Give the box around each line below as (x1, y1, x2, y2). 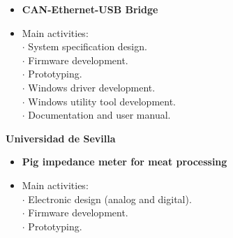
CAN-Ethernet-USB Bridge (22, 2, 158, 16)
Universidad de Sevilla (6, 131, 116, 145)
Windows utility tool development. (28, 94, 176, 108)
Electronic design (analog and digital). (28, 191, 192, 206)
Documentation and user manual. (28, 107, 171, 122)
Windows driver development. (28, 80, 156, 94)
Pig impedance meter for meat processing (22, 154, 227, 169)
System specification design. (28, 39, 147, 54)
